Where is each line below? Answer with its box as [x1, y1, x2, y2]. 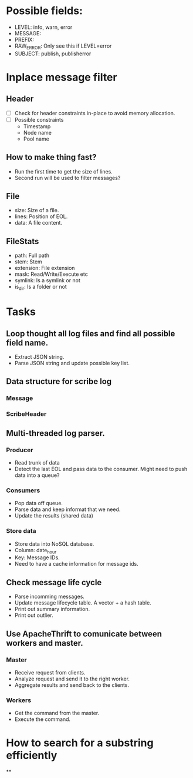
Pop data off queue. [14, 500, 63, 507]
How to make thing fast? [6, 152, 97, 162]
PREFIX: [14, 36, 34, 43]
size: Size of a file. [14, 207, 59, 214]
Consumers [6, 486, 40, 495]
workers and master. [6, 638, 83, 648]
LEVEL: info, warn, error [14, 24, 73, 31]
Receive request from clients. [14, 669, 86, 676]
